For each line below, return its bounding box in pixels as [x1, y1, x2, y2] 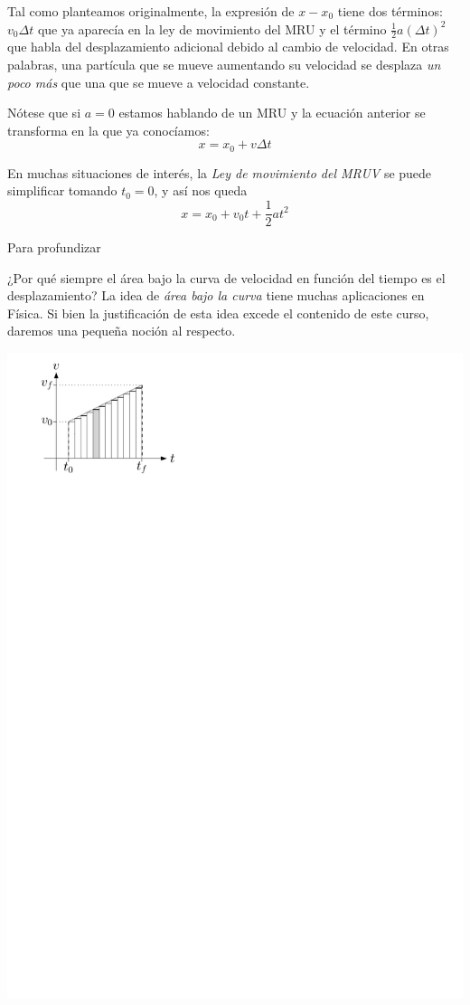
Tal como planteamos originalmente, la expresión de [7, 2, 295, 20]
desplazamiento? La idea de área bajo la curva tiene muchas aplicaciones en [7, 286, 425, 305]
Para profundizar [7, 238, 101, 257]
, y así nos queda [154, 181, 248, 200]
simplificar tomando [7, 181, 117, 200]
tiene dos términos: [337, 2, 443, 20]
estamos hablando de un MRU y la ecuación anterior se [118, 103, 426, 122]
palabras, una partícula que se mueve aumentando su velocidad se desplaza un [7, 55, 441, 74]
